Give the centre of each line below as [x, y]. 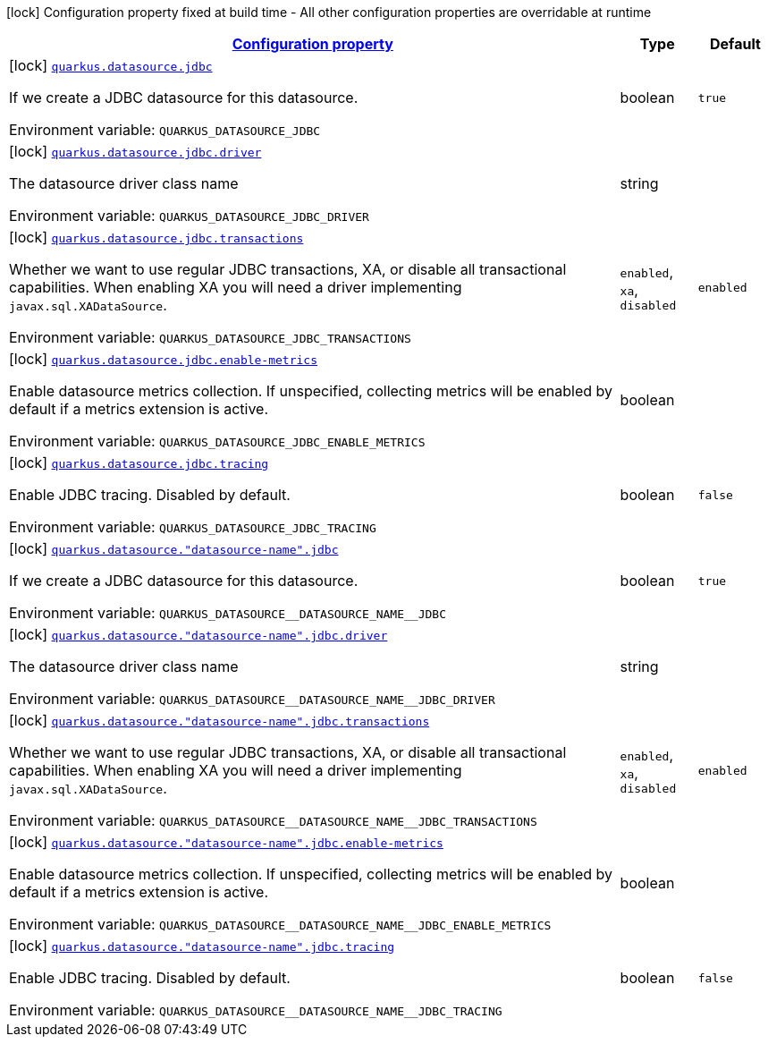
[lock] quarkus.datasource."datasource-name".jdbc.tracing [202, 946]
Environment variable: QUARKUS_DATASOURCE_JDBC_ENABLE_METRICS [217, 441]
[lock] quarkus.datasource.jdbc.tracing [139, 463]
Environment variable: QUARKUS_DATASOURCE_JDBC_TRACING [193, 527]
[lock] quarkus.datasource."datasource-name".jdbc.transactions [219, 720]
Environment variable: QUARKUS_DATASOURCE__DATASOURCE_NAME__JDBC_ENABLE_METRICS [280, 924]
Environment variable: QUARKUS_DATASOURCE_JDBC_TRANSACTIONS [210, 337]
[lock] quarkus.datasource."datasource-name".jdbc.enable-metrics [226, 842]
